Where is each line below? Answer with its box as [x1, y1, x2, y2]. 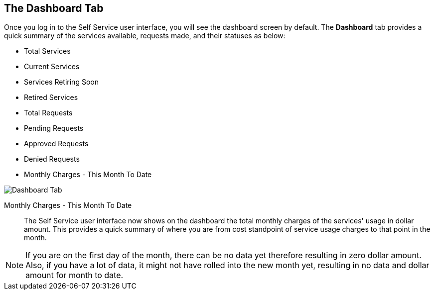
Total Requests [24, 108, 73, 117]
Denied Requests [24, 155, 80, 164]
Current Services [24, 62, 80, 71]
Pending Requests [24, 124, 84, 133]
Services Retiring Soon [24, 78, 99, 87]
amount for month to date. [25, 270, 124, 281]
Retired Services [24, 93, 78, 102]
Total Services [24, 47, 71, 56]
